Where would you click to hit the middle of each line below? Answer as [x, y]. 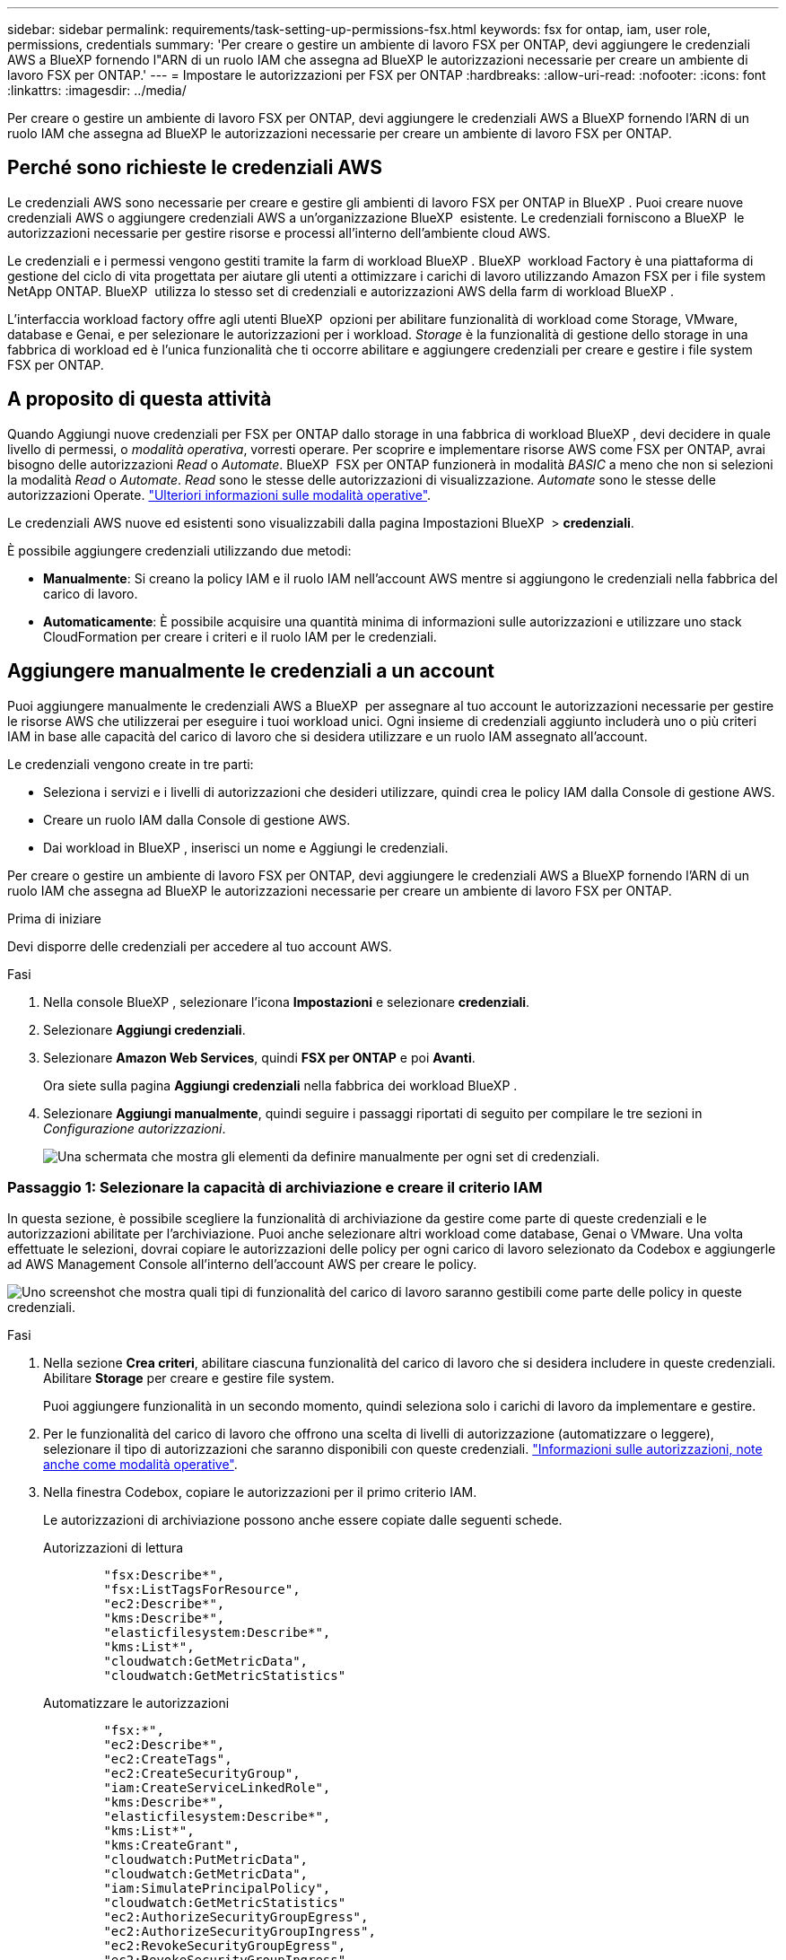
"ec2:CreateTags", [168, 1759]
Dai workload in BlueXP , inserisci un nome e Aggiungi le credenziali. [246, 847]
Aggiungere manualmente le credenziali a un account [251, 671]
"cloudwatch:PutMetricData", [206, 1860]
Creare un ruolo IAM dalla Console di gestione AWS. [197, 819]
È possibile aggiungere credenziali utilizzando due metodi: [179, 550]
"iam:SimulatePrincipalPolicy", [217, 1889]
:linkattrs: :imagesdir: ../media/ [97, 90]
